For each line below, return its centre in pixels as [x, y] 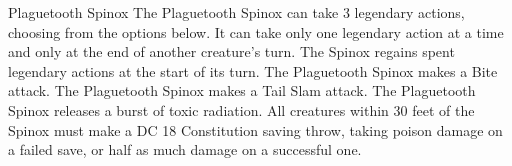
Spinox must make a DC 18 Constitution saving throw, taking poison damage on [255, 129]
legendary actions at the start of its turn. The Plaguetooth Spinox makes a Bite [253, 70]
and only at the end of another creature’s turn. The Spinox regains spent [231, 51]
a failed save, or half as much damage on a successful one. [185, 149]
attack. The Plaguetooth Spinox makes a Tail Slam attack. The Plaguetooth [242, 90]
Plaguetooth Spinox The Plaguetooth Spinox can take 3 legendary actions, [236, 12]
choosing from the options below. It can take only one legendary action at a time [256, 31]
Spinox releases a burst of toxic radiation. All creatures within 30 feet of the [241, 109]
